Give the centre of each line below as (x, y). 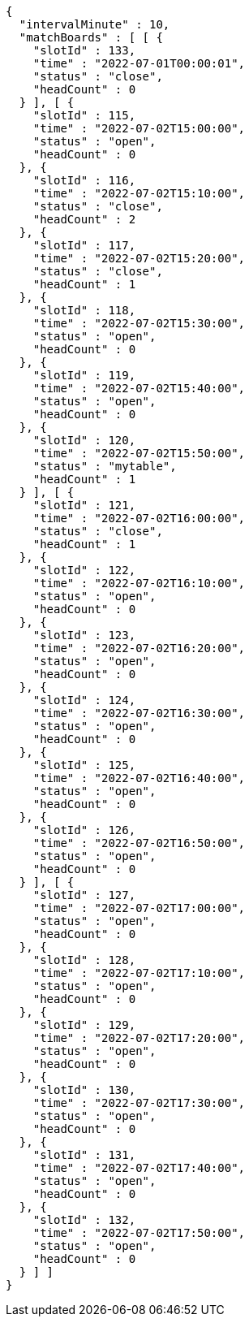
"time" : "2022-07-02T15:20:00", (139, 258)
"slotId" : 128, (84, 960)
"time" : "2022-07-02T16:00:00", (139, 518)
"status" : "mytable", (105, 466)
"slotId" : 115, (84, 115)
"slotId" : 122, (84, 570)
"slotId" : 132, (84, 1220)
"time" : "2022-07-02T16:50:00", (139, 843)
